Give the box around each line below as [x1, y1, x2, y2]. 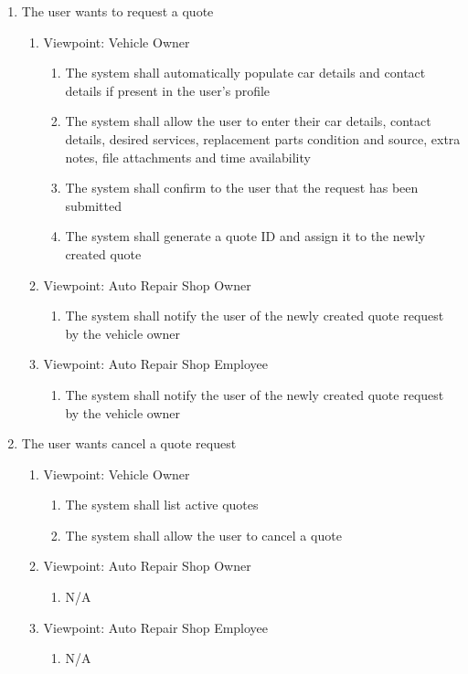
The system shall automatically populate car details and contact [65, 63, 426, 82]
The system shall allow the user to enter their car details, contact [65, 111, 431, 131]
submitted [65, 195, 122, 215]
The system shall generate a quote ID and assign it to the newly [65, 226, 426, 246]
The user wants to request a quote [21, 2, 214, 20]
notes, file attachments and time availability [65, 147, 311, 166]
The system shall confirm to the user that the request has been [65, 178, 419, 197]
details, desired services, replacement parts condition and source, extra [65, 129, 461, 148]
